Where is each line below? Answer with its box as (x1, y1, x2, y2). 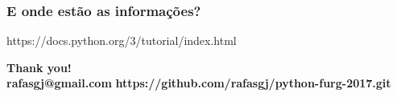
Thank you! (6, 59, 72, 75)
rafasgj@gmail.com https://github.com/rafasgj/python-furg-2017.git (6, 75, 391, 91)
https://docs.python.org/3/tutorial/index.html (6, 32, 237, 49)
